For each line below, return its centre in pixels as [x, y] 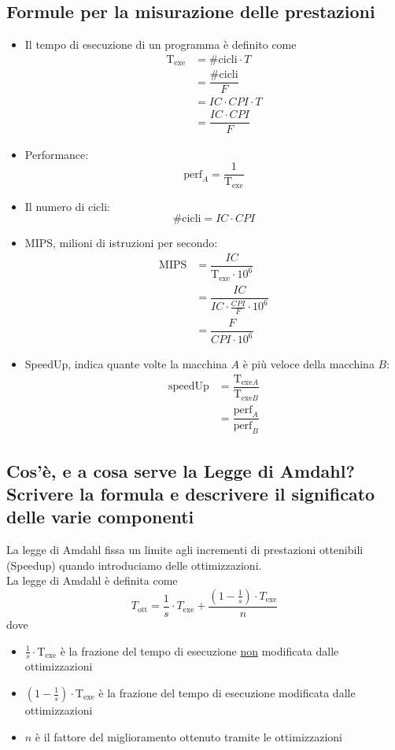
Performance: [57, 154]
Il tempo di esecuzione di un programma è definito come [161, 44]
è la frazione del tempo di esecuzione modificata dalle [227, 693]
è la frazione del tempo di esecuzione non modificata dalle [199, 650]
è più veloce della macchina [308, 364]
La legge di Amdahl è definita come [92, 580]
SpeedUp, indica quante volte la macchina [126, 364]
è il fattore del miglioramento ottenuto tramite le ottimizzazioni [189, 736]
